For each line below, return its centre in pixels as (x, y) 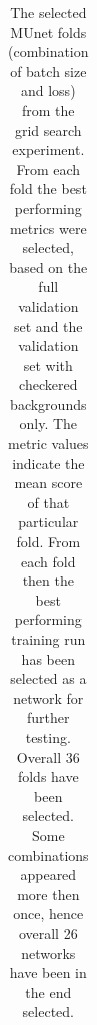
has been (48, 658)
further (48, 717)
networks (48, 952)
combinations (48, 854)
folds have (48, 776)
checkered (48, 384)
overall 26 (48, 932)
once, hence (48, 913)
